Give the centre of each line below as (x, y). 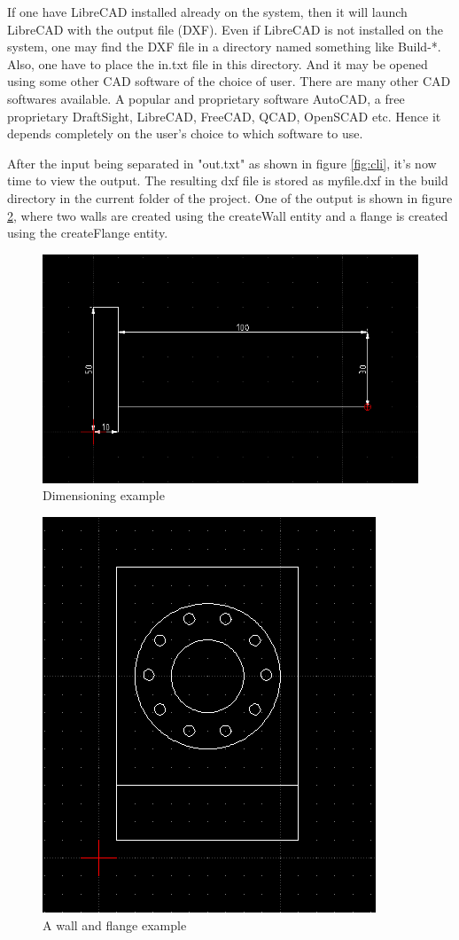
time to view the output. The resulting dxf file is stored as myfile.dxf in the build (228, 180)
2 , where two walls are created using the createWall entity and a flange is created (228, 215)
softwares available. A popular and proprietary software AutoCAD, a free (206, 98)
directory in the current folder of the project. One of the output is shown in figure (230, 197)
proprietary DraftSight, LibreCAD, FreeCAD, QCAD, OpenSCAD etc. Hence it (224, 116)
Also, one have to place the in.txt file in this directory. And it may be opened (218, 63)
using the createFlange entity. (88, 233)
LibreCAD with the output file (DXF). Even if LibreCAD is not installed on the (226, 29)
